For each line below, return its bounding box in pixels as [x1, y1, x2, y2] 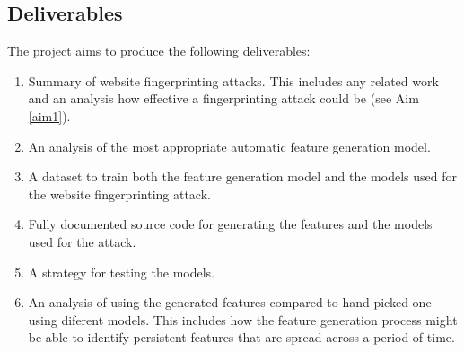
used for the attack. [28, 232, 136, 251]
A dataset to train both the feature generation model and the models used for [28, 167, 457, 186]
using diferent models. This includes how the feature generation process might [28, 310, 458, 329]
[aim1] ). [28, 106, 71, 125]
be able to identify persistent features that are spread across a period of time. [28, 328, 455, 347]
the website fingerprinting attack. [28, 184, 211, 203]
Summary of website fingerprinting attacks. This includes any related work [28, 71, 439, 90]
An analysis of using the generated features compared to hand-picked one [28, 293, 432, 312]
